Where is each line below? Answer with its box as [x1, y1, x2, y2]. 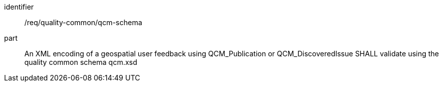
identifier [4, 3, 34, 11]
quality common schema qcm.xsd [24, 58, 138, 66]
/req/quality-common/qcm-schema [24, 18, 142, 27]
